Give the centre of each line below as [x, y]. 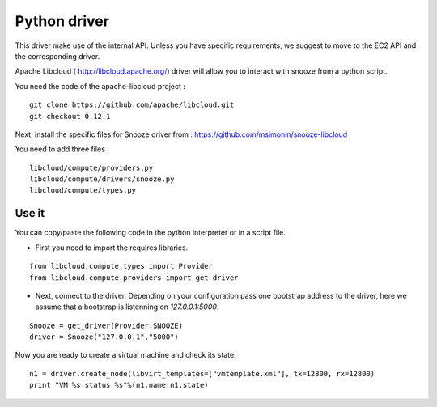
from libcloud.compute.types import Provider [121, 266]
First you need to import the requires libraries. [112, 248]
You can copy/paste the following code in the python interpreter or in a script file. [151, 233]
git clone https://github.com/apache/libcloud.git [132, 105]
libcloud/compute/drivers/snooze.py [102, 179]
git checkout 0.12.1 [70, 116]
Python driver [62, 21]
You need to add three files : [62, 149]
